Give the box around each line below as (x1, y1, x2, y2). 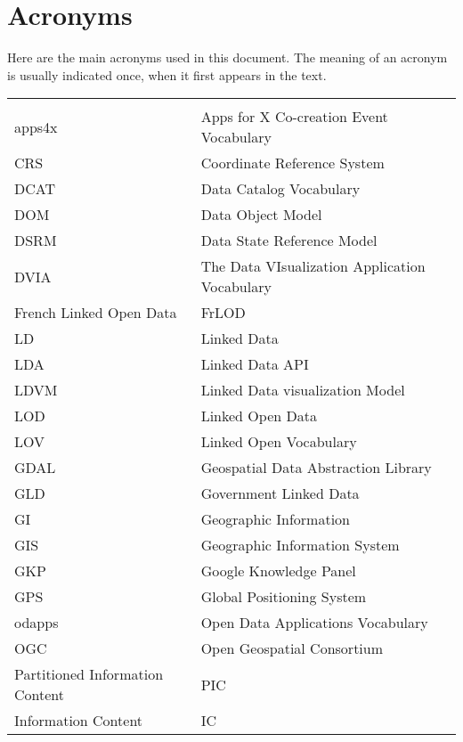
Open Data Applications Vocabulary (200, 612, 428, 633)
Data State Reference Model (200, 230, 378, 251)
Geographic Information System (200, 534, 400, 556)
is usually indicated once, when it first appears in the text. (7, 65, 327, 84)
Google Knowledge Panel (200, 560, 356, 582)
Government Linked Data (200, 483, 360, 504)
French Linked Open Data (14, 302, 177, 323)
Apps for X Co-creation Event (200, 106, 388, 127)
